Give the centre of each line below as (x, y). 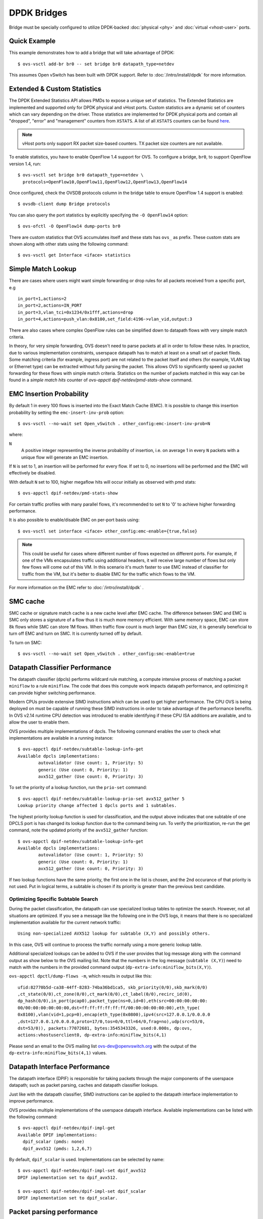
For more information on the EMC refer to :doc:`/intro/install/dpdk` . (76, 588)
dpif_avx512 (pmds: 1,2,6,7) (57, 1149)
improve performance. (31, 1101)
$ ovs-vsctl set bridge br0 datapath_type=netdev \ (81, 175)
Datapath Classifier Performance (60, 667)
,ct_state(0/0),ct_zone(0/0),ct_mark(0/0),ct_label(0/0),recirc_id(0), (105, 994)
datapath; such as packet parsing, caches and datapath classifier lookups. (84, 1085)
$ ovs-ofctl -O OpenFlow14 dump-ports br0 (69, 226)
